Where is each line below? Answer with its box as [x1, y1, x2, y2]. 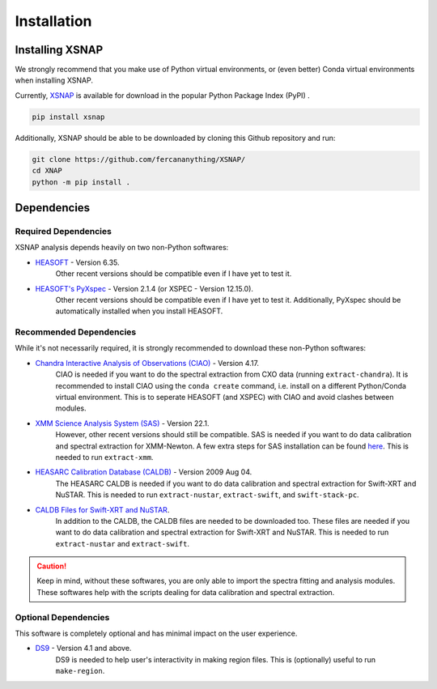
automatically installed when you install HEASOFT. [55, 306, 223, 316]
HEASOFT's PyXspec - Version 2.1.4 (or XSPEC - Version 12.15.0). [35, 283, 254, 293]
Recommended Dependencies [15, 326, 137, 338]
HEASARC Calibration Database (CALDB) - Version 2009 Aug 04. [35, 467, 252, 477]
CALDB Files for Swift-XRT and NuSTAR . [35, 504, 170, 514]
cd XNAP [32, 166, 62, 176]
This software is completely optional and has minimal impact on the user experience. [15, 628, 298, 638]
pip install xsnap [32, 112, 105, 121]
